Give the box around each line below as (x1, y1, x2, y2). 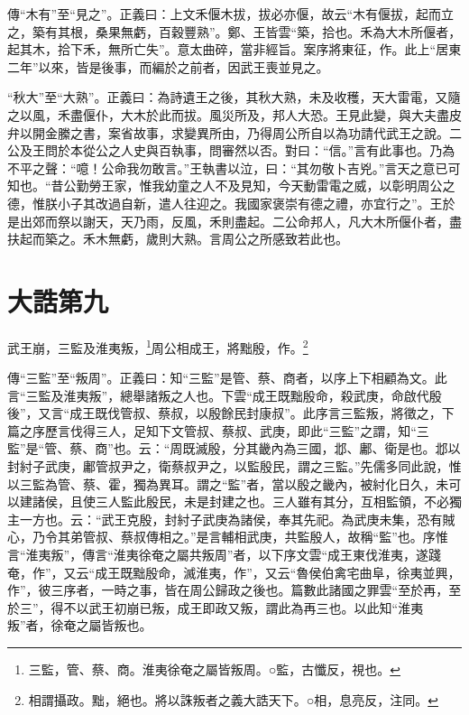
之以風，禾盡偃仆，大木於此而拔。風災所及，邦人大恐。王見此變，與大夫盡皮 (7, 105, 462, 124)
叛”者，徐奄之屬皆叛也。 (7, 616, 152, 635)
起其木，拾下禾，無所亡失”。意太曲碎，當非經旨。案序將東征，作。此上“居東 (7, 40, 462, 59)
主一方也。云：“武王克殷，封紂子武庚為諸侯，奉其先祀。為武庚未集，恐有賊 (7, 509, 455, 528)
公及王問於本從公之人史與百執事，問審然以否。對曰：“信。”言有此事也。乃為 (7, 141, 455, 160)
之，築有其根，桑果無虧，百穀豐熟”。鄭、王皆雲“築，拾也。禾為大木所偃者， (7, 22, 462, 41)
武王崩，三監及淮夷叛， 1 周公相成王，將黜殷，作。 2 (7, 335, 308, 357)
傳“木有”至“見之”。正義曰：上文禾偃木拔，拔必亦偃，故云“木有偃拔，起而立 (7, 5, 455, 23)
